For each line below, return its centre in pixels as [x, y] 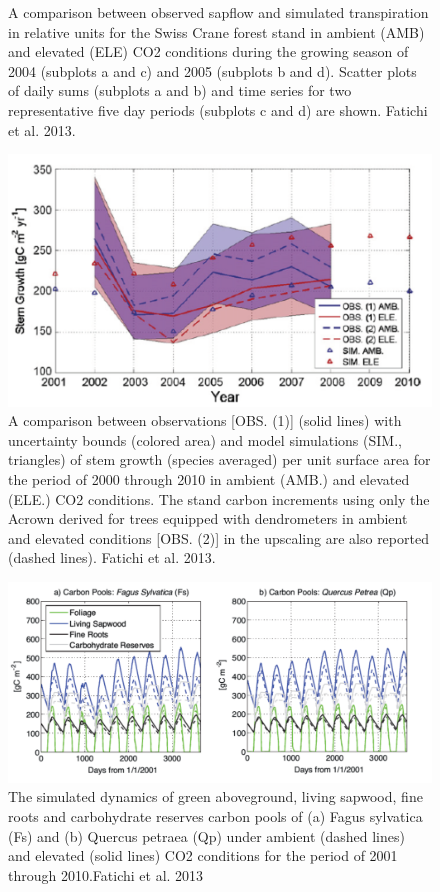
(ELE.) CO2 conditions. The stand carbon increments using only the [219, 498]
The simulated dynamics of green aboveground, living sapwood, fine [215, 796]
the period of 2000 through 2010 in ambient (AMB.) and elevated [209, 478]
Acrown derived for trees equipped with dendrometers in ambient [208, 518]
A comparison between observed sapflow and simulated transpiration [218, 12]
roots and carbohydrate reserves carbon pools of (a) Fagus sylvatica [215, 815]
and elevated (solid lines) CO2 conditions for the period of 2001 [203, 855]
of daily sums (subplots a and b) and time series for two [180, 90]
